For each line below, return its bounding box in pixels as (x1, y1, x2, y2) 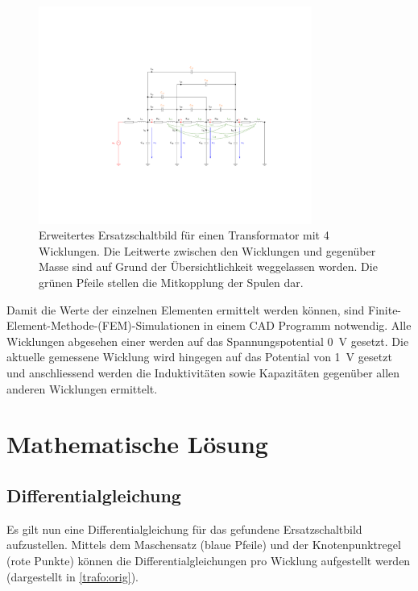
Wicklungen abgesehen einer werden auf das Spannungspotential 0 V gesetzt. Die (6, 332, 409, 349)
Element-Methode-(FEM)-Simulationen (6, 317, 201, 334)
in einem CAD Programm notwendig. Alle (203, 317, 412, 334)
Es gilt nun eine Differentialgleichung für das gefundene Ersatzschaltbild (6, 520, 362, 537)
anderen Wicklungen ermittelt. (6, 380, 158, 397)
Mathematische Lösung (6, 427, 268, 460)
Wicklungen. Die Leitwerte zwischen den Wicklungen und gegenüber (39, 242, 376, 259)
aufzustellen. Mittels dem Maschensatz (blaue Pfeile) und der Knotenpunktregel (6, 536, 401, 553)
